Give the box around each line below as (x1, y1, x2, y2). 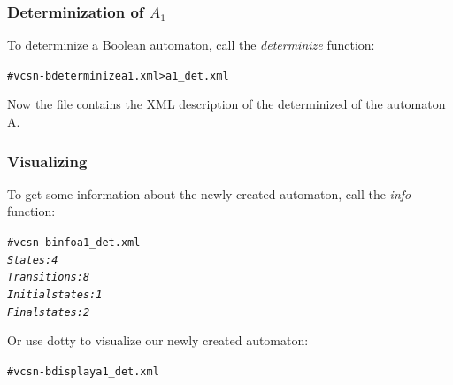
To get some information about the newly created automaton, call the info (7, 184, 411, 203)
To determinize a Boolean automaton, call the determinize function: (7, 35, 375, 54)
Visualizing (7, 150, 88, 172)
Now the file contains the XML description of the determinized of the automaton (7, 95, 446, 113)
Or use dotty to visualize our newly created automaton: (7, 331, 309, 350)
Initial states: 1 (7, 289, 103, 302)
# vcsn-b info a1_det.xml (7, 236, 141, 250)
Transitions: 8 (7, 271, 90, 284)
